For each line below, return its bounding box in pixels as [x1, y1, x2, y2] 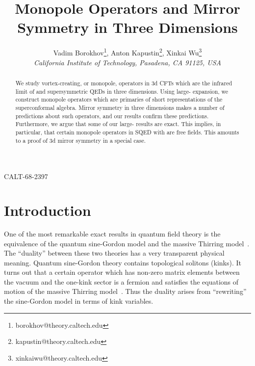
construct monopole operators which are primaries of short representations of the [15, 95, 223, 104]
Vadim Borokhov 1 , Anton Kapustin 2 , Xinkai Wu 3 [53, 46, 202, 57]
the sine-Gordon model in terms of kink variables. [4, 296, 153, 306]
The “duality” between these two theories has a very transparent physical [4, 248, 225, 258]
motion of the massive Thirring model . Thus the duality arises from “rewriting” [4, 286, 247, 296]
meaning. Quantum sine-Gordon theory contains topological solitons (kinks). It [4, 257, 241, 267]
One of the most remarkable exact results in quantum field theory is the [4, 228, 221, 238]
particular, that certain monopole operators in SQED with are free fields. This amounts [15, 128, 239, 136]
